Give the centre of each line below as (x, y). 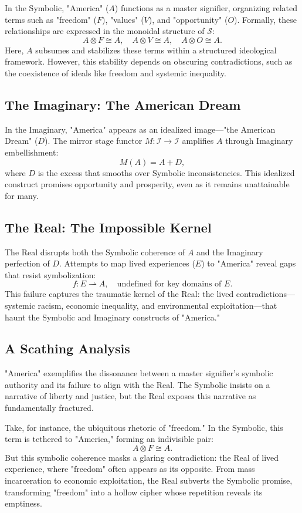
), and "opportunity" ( (188, 19)
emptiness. (23, 503)
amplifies (198, 141)
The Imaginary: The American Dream (123, 104)
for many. (22, 195)
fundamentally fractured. (49, 408)
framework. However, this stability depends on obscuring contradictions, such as (149, 61)
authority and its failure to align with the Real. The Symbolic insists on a (138, 384)
